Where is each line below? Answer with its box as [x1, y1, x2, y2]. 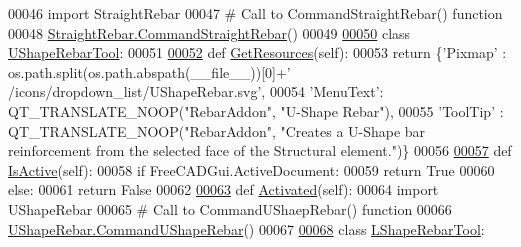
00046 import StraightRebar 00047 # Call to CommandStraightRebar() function [8, 3, 503, 23]
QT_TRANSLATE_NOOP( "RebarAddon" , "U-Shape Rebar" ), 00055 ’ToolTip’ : [8, 100, 504, 121]
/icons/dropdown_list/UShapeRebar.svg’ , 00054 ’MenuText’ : [8, 81, 384, 102]
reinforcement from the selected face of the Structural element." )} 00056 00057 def [8, 140, 512, 161]
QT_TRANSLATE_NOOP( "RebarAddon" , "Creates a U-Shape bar [8, 120, 426, 141]
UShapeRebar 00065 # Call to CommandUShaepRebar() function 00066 [8, 198, 452, 219]
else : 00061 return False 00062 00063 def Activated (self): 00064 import [8, 179, 439, 200]
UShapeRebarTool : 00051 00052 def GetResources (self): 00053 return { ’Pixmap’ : [8, 42, 507, 63]
